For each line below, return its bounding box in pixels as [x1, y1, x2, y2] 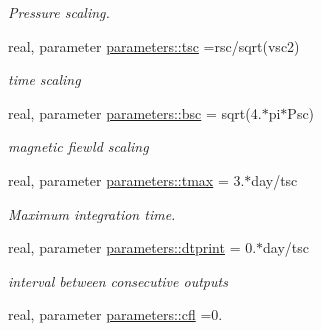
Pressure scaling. [8, 2, 110, 22]
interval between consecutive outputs [8, 270, 228, 291]
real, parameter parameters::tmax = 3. [8, 169, 245, 190]
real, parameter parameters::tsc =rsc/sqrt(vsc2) [8, 35, 300, 56]
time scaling [8, 69, 81, 90]
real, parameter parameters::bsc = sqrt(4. [8, 102, 262, 123]
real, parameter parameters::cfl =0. [8, 304, 223, 325]
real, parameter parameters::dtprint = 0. [8, 237, 257, 258]
